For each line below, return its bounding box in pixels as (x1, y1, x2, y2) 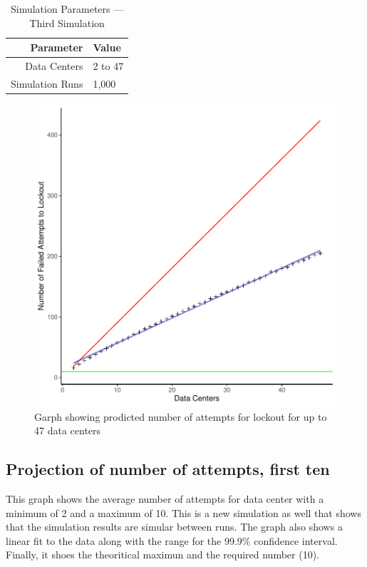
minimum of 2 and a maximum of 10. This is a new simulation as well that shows (6, 505, 361, 520)
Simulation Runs (11, 76, 83, 91)
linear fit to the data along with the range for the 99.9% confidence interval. (6, 533, 338, 548)
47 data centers (34, 423, 101, 438)
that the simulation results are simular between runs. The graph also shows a (6, 519, 343, 534)
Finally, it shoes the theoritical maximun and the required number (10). (6, 547, 319, 562)
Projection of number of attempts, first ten (6, 458, 330, 480)
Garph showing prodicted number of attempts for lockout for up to (34, 409, 327, 424)
